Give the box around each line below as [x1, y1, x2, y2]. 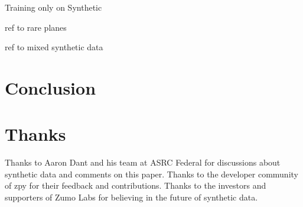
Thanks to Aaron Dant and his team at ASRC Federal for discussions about [5, 156, 281, 169]
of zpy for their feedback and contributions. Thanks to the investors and [5, 179, 266, 192]
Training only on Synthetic [5, 1, 102, 13]
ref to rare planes [5, 21, 67, 33]
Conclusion [5, 75, 96, 99]
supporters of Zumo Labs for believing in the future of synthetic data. [5, 191, 258, 203]
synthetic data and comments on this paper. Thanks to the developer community [5, 167, 298, 180]
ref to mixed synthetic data [5, 41, 103, 53]
